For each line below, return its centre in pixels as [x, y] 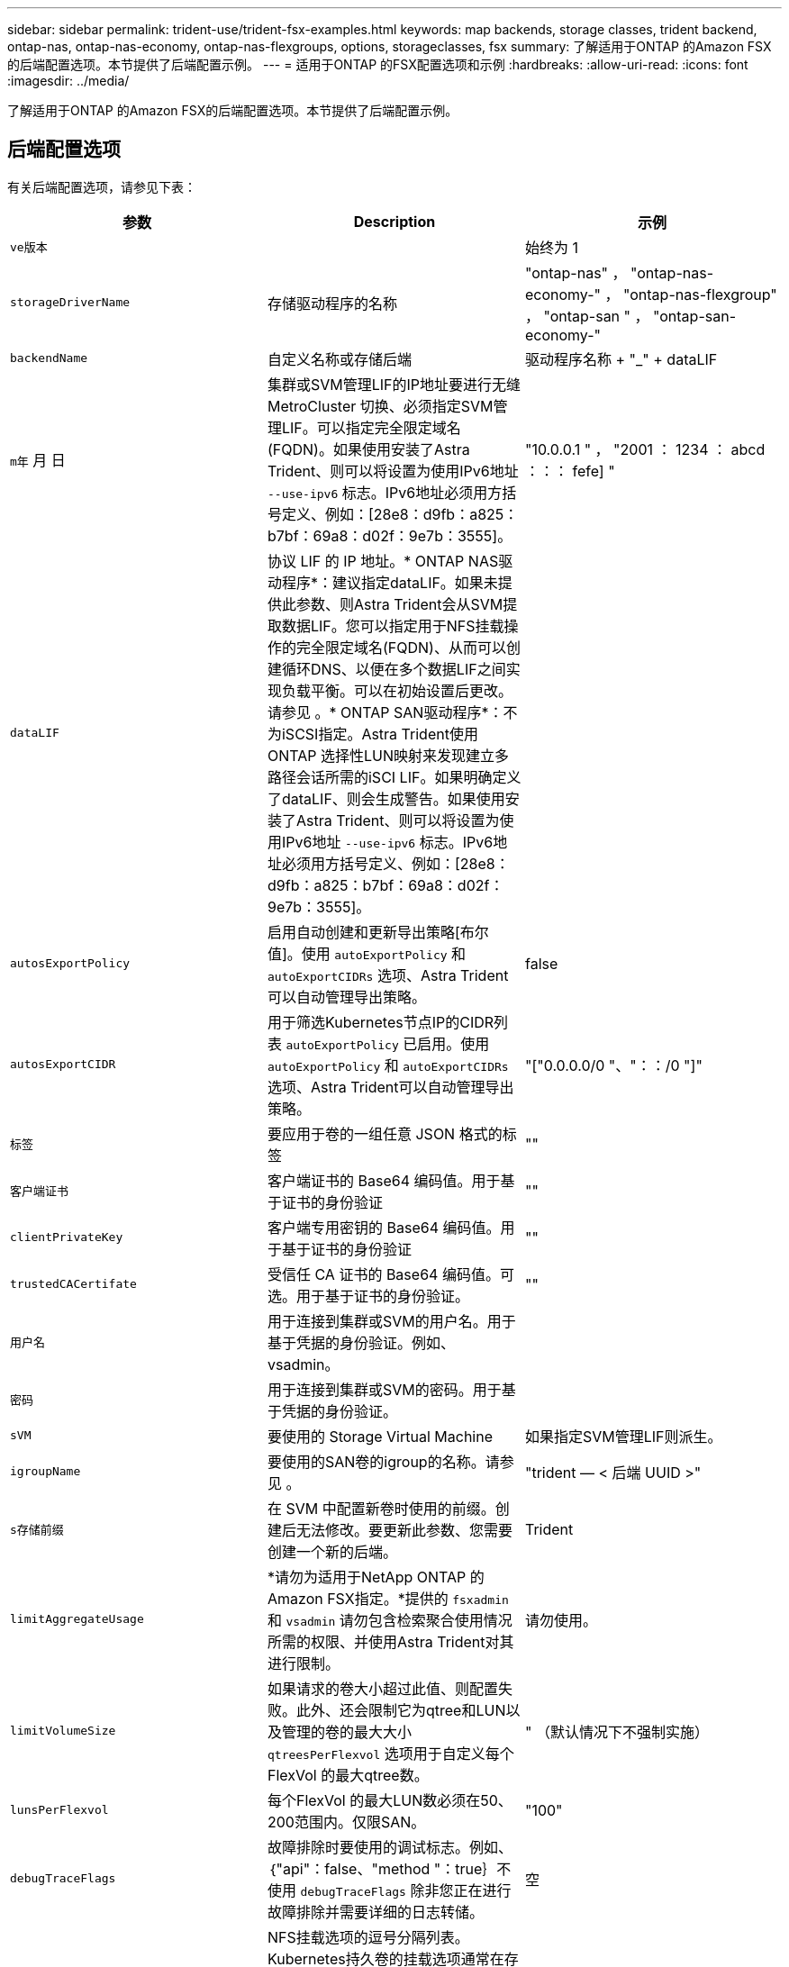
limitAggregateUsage [77, 1619]
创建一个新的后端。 [332, 1551]
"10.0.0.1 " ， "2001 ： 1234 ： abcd [645, 449]
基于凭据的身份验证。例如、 [361, 1342]
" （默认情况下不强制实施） [617, 1731]
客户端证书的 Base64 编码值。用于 [384, 1180]
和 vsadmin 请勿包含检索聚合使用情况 [390, 1620]
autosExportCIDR [63, 1065]
